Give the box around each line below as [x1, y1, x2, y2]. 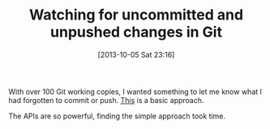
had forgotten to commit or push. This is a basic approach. [8, 95, 204, 105]
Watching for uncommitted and [28, 6, 244, 24]
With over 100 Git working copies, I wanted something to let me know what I [8, 87, 262, 97]
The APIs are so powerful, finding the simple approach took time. [8, 111, 225, 121]
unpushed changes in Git [49, 23, 223, 41]
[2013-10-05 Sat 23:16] [97, 49, 175, 59]
